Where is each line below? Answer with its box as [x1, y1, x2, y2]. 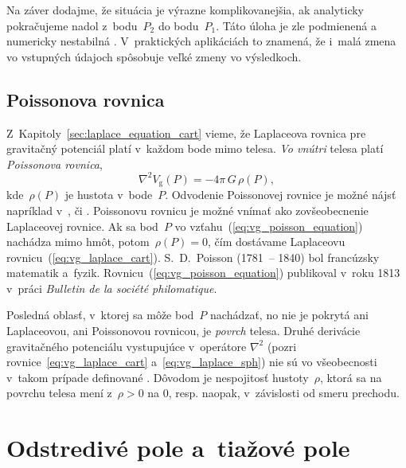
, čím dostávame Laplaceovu [208, 233, 345, 250]
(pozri [267, 337, 297, 354]
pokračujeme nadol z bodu [6, 17, 138, 33]
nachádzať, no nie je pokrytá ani [210, 306, 369, 323]
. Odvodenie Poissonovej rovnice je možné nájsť [165, 186, 396, 203]
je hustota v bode [64, 186, 153, 203]
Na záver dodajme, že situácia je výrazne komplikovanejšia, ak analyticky [6, 2, 364, 18]
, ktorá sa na [319, 369, 382, 385]
